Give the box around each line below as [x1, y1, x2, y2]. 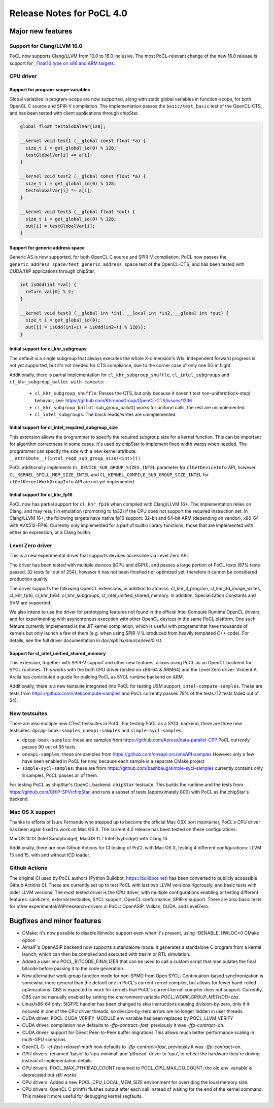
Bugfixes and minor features [9, 917, 101, 925]
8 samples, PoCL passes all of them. [22, 772, 98, 778]
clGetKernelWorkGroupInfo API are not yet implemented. [9, 479, 135, 485]
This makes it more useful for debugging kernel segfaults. [22, 1093, 143, 1099]
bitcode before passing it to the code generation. [22, 966, 124, 972]
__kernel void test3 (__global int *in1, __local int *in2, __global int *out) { [20, 310, 229, 316]
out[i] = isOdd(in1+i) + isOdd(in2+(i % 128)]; [25, 325, 146, 330]
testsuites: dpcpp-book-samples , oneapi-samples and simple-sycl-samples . [9, 728, 183, 734]
